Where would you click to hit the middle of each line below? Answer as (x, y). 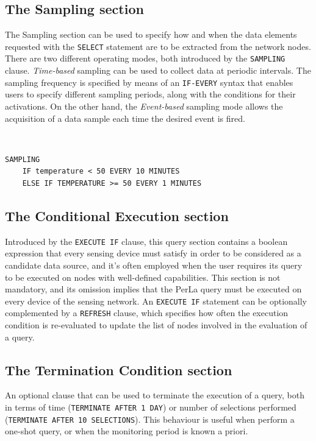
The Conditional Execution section (117, 215)
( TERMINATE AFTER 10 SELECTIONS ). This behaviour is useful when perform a (150, 419)
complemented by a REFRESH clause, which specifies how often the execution (147, 313)
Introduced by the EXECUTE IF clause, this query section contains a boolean (146, 241)
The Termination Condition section (119, 369)
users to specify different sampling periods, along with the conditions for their (150, 94)
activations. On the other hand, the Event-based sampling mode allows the (144, 106)
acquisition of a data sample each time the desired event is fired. (125, 118)
